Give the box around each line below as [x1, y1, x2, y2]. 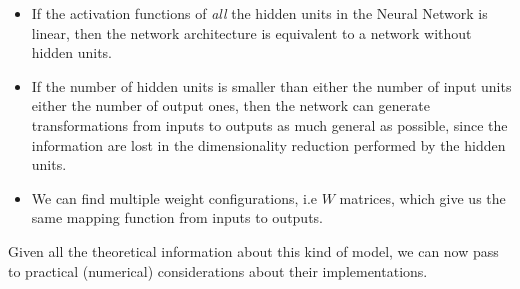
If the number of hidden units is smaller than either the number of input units [31, 75, 512, 96]
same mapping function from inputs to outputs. [31, 207, 323, 228]
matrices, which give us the [339, 187, 506, 208]
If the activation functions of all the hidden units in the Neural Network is [31, 3, 488, 23]
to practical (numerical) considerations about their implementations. [8, 260, 428, 281]
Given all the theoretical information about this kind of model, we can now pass [8, 240, 499, 261]
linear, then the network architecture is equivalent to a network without [31, 22, 472, 43]
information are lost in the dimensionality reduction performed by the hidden [31, 134, 506, 155]
